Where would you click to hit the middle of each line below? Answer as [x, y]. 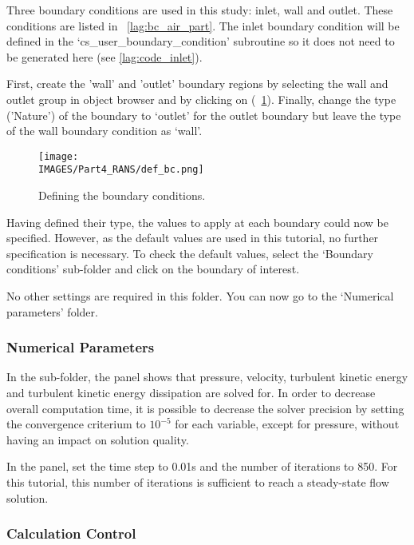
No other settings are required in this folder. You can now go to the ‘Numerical [200, 296]
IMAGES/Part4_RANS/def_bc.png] [121, 170]
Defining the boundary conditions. [122, 195]
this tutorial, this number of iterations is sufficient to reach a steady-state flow [198, 482]
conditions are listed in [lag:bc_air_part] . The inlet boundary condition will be [203, 25]
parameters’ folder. [52, 311]
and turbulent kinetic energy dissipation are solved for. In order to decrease [191, 393]
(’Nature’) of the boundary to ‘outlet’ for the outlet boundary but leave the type [204, 115]
